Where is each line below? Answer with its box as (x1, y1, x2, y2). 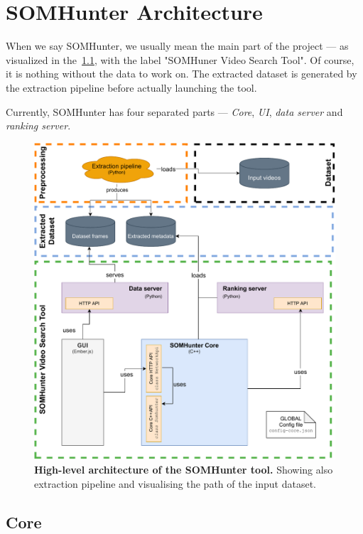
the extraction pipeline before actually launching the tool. (6, 80, 257, 95)
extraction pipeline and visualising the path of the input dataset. (34, 476, 316, 491)
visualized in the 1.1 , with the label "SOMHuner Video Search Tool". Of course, (6, 52, 354, 67)
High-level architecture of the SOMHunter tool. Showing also (34, 462, 333, 477)
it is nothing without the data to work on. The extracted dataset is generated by (6, 66, 357, 81)
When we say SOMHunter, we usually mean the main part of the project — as (6, 38, 349, 53)
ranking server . (6, 118, 71, 133)
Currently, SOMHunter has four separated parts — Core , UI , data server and (6, 104, 343, 119)
